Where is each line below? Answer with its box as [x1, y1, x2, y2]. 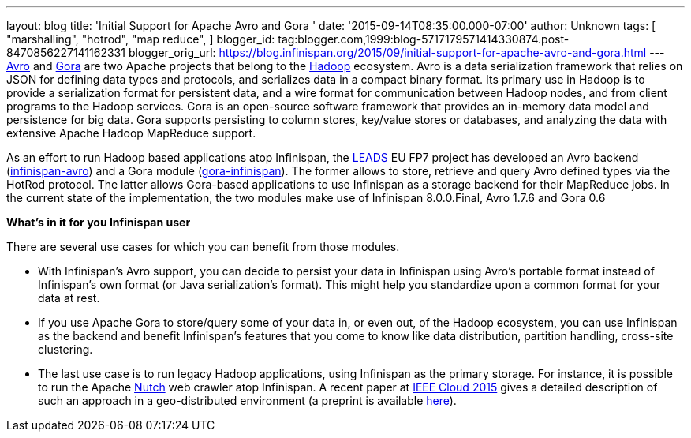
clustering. [38, 343, 93, 356]
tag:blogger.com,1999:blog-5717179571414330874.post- [278, 32, 570, 46]
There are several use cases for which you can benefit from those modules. [6, 240, 400, 253]
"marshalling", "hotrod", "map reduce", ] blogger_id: [6, 32, 275, 46]
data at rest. [38, 291, 100, 305]
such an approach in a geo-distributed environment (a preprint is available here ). [38, 394, 457, 407]
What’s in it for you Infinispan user [6, 215, 191, 229]
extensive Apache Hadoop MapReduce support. [6, 126, 256, 140]
